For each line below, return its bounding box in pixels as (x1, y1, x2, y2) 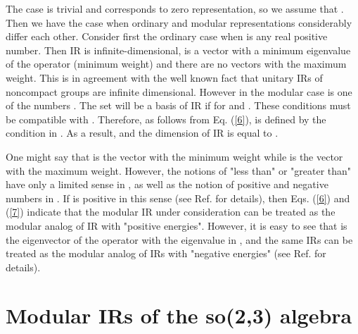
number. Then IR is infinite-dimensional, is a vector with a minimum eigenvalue (6, 42, 351, 57)
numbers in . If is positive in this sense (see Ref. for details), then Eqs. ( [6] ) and (6, 190, 350, 205)
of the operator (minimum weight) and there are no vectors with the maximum (6, 56, 347, 71)
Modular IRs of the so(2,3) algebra (6, 301, 352, 330)
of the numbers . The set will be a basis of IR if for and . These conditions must (6, 98, 351, 113)
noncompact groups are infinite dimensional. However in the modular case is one (6, 84, 352, 99)
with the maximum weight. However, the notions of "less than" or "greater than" (6, 163, 352, 178)
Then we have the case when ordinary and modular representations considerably (6, 15, 352, 30)
